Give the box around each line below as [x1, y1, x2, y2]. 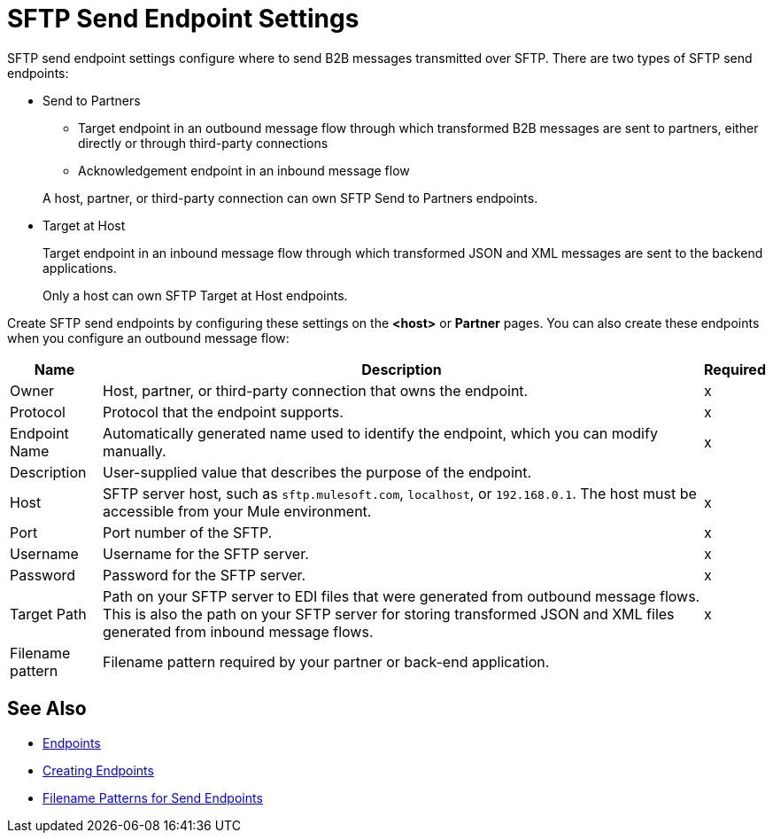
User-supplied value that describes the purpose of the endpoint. [103, 463, 532, 481]
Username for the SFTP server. [103, 544, 309, 563]
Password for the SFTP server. [103, 565, 306, 584]
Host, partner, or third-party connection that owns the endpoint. [103, 381, 529, 400]
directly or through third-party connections [78, 135, 329, 151]
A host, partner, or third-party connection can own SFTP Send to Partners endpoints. [43, 190, 538, 206]
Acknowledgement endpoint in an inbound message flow [78, 162, 410, 178]
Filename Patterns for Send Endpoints [43, 789, 263, 805]
